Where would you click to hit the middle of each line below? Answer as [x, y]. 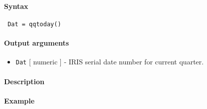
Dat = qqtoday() [34, 24]
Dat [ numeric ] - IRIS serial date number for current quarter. [110, 62]
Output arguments [37, 43]
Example [19, 100]
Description [24, 81]
